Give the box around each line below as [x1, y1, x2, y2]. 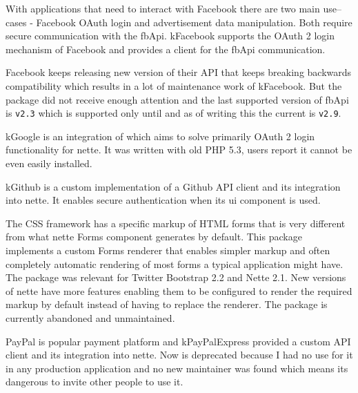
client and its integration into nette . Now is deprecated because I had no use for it [6, 347, 353, 362]
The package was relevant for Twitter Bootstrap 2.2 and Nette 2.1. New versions [6, 270, 346, 285]
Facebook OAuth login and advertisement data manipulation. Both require [36, 15, 352, 29]
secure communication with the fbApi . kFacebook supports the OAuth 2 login [6, 28, 335, 43]
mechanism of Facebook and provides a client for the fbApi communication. [6, 41, 326, 56]
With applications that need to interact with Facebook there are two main [6, 1, 320, 15]
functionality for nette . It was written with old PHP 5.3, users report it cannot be [6, 142, 352, 157]
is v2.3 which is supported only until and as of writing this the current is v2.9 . [6, 106, 341, 120]
